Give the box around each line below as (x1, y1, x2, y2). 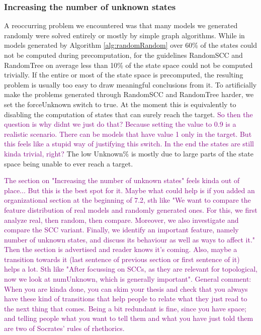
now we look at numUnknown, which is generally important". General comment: (4, 274, 251, 284)
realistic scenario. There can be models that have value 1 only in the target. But (4, 128, 252, 139)
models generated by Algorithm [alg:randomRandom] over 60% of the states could (4, 40, 257, 50)
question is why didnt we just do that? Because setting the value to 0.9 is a (4, 119, 236, 129)
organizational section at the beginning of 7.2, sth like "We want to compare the (4, 195, 251, 205)
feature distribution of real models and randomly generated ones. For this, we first (4, 204, 257, 215)
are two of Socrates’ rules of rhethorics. (4, 323, 125, 333)
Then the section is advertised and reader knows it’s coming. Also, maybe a (4, 244, 237, 255)
